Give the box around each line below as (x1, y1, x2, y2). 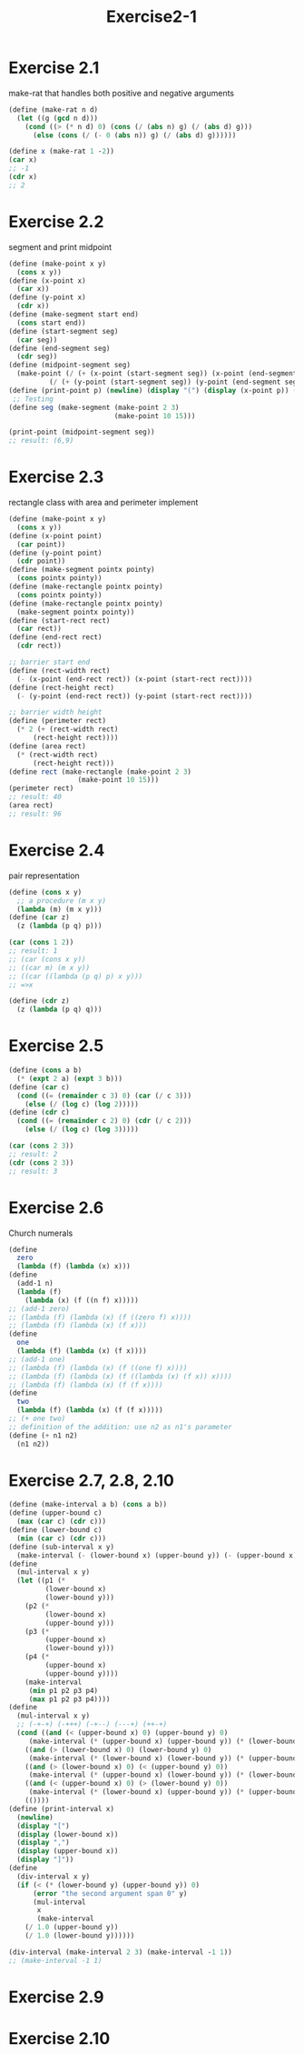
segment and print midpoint (8, 241, 113, 252)
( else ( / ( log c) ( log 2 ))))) (25, 1099, 140, 1108)
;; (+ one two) (8, 1414, 66, 1423)
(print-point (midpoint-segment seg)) (8, 427, 155, 437)
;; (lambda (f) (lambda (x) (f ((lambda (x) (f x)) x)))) (8, 1371, 232, 1381)
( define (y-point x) (8, 293, 87, 302)
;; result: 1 (8, 947, 58, 956)
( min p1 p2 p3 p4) (28, 1686, 99, 1695)
